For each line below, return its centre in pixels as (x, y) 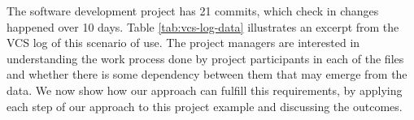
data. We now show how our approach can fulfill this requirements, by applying (205, 90)
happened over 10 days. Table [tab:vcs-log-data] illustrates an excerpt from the (203, 26)
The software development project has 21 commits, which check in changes (193, 11)
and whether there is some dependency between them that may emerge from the (207, 74)
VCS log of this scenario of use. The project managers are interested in (183, 43)
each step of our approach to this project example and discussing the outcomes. (205, 106)
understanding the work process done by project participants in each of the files (205, 58)
